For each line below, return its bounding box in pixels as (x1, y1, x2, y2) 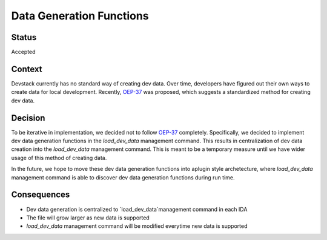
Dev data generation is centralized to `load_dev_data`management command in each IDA (26, 205, 248, 213)
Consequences (11, 190, 70, 200)
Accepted (11, 48, 36, 56)
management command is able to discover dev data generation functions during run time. (11, 173, 235, 181)
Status (11, 32, 37, 42)
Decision (11, 113, 45, 123)
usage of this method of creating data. (11, 154, 107, 161)
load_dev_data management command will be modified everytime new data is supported (26, 222, 248, 230)
